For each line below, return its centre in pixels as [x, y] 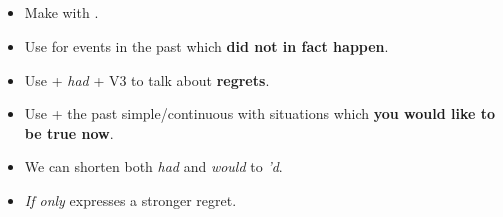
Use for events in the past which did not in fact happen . [206, 45]
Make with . [61, 12]
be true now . [69, 132]
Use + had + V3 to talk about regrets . [147, 79]
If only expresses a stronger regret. [130, 199]
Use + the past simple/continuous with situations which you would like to [260, 113]
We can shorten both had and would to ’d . [153, 166]
